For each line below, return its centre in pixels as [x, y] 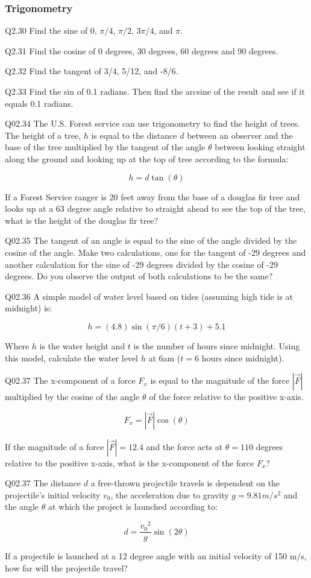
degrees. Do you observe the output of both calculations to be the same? [139, 276]
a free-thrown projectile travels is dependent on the [185, 483]
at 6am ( [165, 357]
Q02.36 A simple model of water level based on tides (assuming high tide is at [149, 296]
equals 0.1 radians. [39, 103]
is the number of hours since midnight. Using [217, 345]
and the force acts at [184, 446]
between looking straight [260, 147]
